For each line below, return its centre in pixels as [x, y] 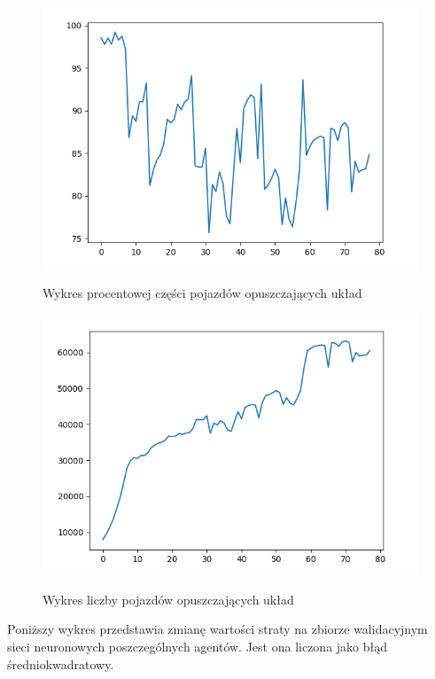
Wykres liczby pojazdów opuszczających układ [168, 599]
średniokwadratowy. [61, 663]
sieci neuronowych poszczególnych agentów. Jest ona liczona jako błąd [198, 647]
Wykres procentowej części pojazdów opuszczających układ [202, 293]
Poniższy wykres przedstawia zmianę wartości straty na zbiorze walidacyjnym [217, 629]
